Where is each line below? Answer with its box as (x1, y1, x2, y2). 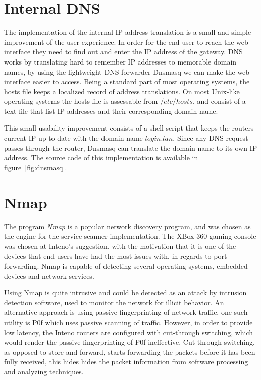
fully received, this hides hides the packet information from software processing (4, 356, 248, 367)
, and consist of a (192, 96, 246, 106)
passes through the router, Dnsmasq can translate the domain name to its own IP (4, 142, 257, 153)
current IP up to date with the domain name (4, 133, 143, 143)
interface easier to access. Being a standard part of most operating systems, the (4, 76, 250, 87)
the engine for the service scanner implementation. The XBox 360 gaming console (4, 231, 256, 241)
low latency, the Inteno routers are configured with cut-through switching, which (4, 327, 253, 337)
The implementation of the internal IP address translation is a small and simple (4, 27, 251, 37)
